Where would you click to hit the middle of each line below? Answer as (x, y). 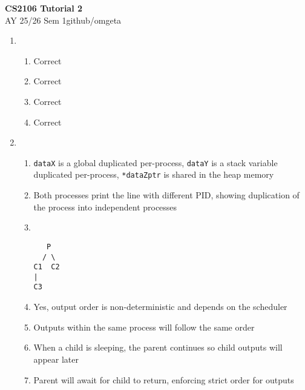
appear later (56, 359)
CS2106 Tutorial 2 (44, 8)
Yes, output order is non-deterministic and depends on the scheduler (160, 307)
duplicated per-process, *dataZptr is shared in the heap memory (154, 174)
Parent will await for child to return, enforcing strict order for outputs (164, 379)
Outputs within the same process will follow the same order (144, 327)
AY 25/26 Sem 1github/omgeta (63, 20)
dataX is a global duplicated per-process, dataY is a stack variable (156, 162)
